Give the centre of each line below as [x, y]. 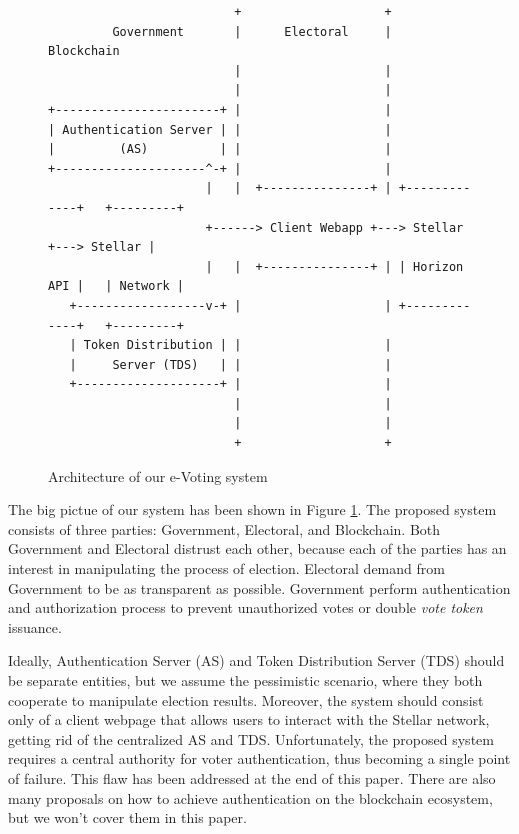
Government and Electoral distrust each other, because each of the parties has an [257, 548]
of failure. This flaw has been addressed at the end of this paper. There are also [252, 777]
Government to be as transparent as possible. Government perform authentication [259, 587]
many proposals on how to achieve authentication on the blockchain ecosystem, [250, 797]
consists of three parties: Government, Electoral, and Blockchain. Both [224, 528]
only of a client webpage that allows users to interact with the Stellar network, [249, 719]
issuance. [35, 626]
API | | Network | [116, 286]
